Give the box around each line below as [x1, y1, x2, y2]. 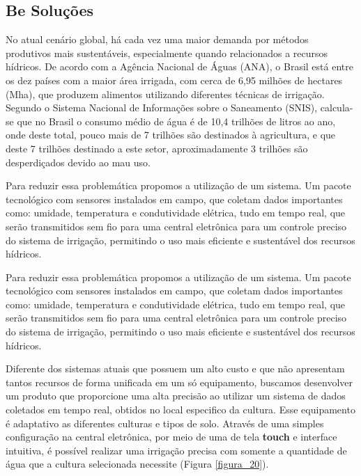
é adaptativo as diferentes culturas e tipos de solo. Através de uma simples [6, 415, 324, 430]
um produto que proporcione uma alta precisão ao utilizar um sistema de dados [6, 388, 346, 403]
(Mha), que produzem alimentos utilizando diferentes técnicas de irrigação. [6, 86, 325, 101]
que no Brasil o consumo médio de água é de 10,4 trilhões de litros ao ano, [17, 113, 336, 128]
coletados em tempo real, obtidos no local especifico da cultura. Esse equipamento [6, 402, 355, 417]
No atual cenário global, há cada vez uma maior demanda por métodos [6, 32, 309, 47]
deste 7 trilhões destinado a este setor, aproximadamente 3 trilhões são [6, 141, 308, 155]
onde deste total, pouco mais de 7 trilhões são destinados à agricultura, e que [6, 127, 336, 142]
